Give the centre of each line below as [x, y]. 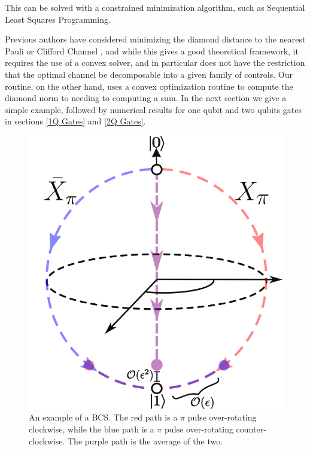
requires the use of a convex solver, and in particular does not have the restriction [155, 63]
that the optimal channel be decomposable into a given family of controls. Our [149, 74]
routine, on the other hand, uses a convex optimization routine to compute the [149, 86]
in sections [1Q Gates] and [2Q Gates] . [75, 121]
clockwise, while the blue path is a [92, 429]
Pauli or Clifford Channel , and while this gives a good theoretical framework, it [152, 51]
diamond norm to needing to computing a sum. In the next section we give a [146, 98]
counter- [251, 429]
